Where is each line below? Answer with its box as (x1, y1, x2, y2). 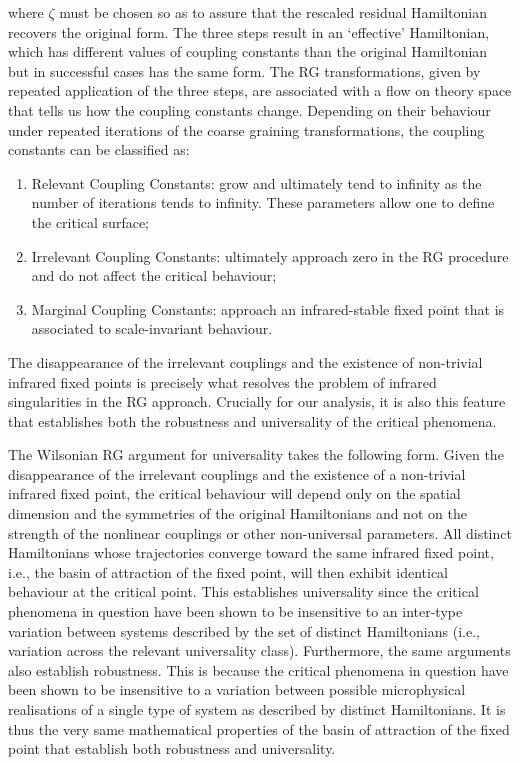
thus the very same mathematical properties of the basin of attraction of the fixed (8, 718, 510, 739)
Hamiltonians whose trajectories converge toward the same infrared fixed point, (8, 542, 494, 563)
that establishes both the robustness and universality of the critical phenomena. (8, 410, 497, 431)
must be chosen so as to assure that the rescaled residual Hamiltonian (59, 2, 487, 22)
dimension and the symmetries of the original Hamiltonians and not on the (8, 503, 467, 524)
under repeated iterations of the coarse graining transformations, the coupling (8, 119, 485, 140)
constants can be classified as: (8, 139, 190, 160)
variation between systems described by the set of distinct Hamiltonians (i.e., (8, 620, 480, 641)
